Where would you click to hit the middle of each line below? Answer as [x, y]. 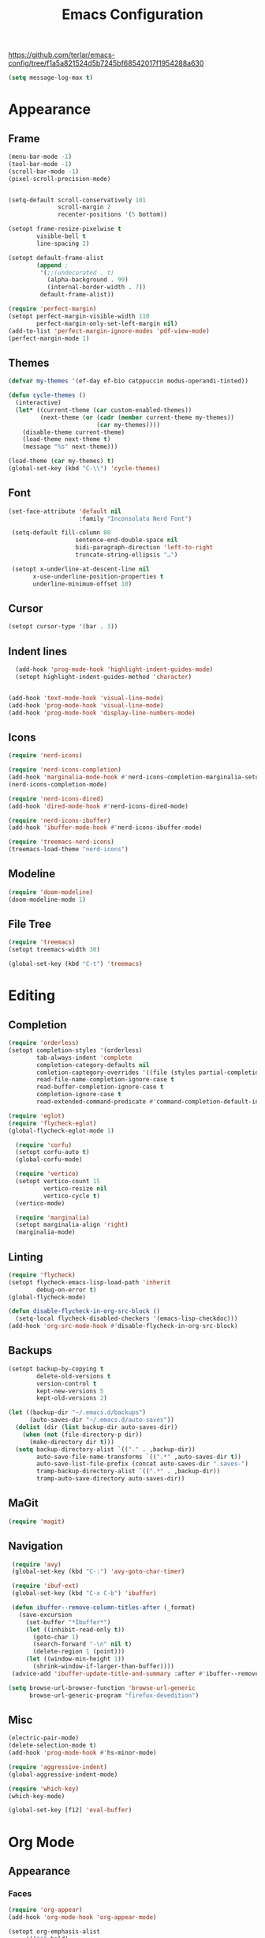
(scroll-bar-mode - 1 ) [44, 172]
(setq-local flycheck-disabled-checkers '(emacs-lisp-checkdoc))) [127, 1319]
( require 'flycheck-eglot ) [52, 1123]
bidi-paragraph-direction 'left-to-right [144, 548]
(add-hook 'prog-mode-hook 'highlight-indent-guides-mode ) [114, 669]
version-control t [67, 1384]
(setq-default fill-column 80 [61, 533]
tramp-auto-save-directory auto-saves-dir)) [111, 1479]
